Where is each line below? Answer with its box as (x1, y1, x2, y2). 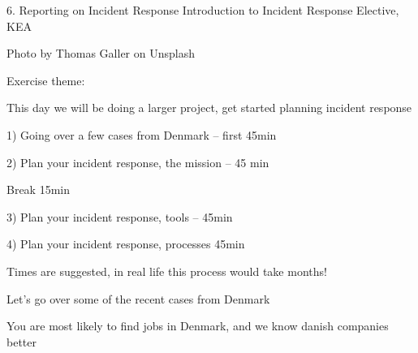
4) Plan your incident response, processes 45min (6, 235, 245, 252)
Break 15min (6, 181, 71, 198)
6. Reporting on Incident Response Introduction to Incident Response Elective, (6, 2, 399, 18)
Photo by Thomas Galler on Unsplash (6, 45, 195, 62)
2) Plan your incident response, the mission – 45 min (6, 153, 269, 170)
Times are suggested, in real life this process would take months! (6, 262, 327, 279)
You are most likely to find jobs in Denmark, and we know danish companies (6, 317, 389, 334)
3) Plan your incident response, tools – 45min (6, 208, 233, 225)
